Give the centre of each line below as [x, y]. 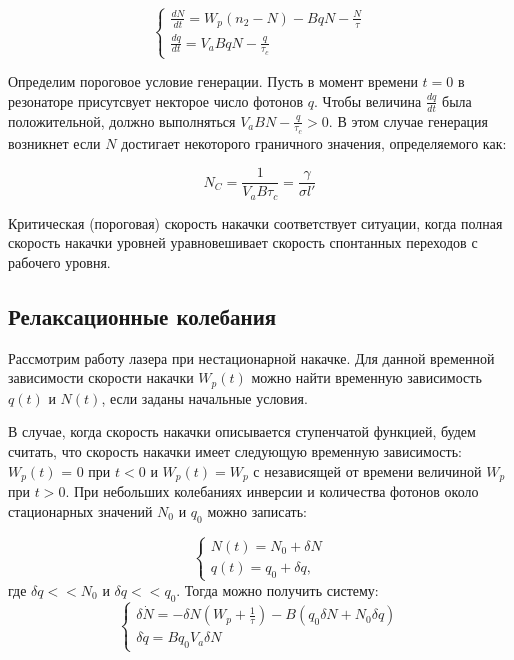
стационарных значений [80, 510]
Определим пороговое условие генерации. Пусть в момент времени [213, 81]
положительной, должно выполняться [122, 120]
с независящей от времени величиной [367, 470]
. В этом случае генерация [408, 120]
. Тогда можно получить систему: [277, 589]
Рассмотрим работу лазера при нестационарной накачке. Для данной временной [251, 357]
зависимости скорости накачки [101, 377]
